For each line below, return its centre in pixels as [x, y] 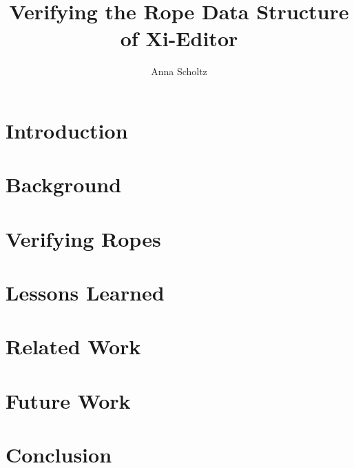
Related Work [73, 346]
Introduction [67, 130]
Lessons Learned [85, 293]
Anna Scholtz [179, 71]
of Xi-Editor [179, 38]
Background [64, 184]
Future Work [68, 400]
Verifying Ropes [83, 238]
